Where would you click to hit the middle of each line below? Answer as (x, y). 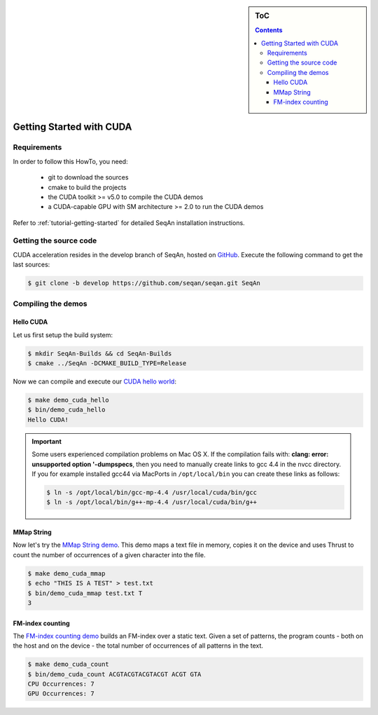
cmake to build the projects (87, 187)
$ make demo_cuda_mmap (66, 573)
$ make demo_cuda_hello (69, 400)
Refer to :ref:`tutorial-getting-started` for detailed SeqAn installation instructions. (129, 223)
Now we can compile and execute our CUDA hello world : (94, 381)
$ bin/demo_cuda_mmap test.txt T (85, 593)
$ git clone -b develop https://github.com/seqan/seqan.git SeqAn (144, 283)
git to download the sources (88, 177)
